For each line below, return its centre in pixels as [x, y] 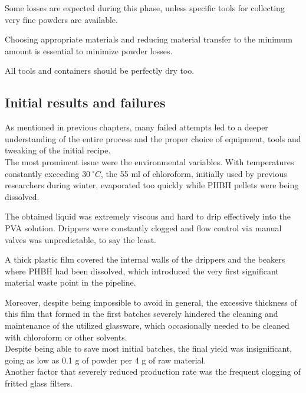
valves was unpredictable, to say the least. [80, 239]
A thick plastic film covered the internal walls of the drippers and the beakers [145, 259]
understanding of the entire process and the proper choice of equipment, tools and [153, 138]
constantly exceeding [42, 173]
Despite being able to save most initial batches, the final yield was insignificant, [149, 348]
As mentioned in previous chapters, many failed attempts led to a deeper [136, 127]
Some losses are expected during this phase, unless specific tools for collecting [145, 8]
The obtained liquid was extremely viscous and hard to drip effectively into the [148, 216]
